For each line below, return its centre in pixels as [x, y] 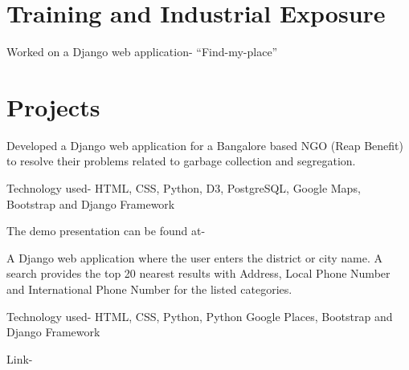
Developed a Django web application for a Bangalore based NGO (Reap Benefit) [205, 145]
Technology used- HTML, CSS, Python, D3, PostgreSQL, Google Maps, [184, 188]
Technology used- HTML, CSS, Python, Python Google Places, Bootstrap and [200, 316]
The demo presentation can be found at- [106, 231]
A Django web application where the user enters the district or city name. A [195, 257]
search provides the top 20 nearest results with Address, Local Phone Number [198, 273]
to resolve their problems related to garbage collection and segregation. [181, 161]
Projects [53, 106]
